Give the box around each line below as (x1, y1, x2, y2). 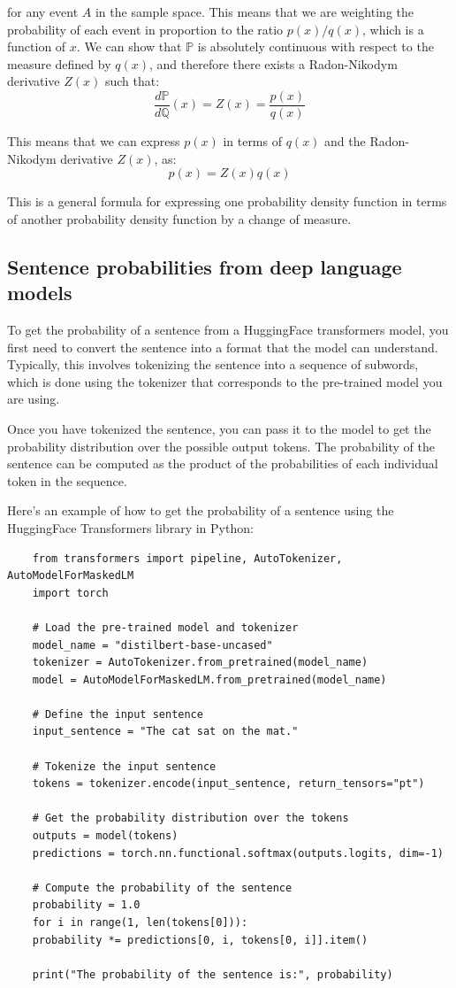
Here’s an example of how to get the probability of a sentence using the (7, 501, 394, 520)
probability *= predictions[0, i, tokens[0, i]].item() (32, 933, 369, 946)
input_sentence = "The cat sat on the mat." (32, 725, 299, 738)
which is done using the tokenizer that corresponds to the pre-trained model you (7, 372, 443, 390)
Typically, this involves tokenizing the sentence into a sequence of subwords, (7, 355, 419, 374)
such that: (104, 72, 160, 90)
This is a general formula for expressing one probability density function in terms (7, 192, 447, 211)
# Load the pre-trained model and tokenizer (32, 621, 299, 634)
